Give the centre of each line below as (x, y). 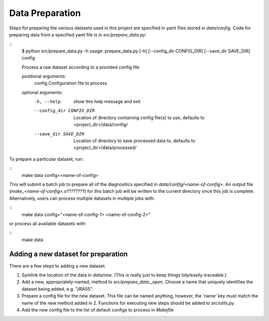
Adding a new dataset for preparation (68, 254)
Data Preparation (45, 13)
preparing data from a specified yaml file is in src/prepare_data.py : (78, 34)
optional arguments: (42, 92)
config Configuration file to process (70, 83)
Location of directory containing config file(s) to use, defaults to (139, 118)
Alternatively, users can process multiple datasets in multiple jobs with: (82, 198)
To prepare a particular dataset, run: (46, 159)
